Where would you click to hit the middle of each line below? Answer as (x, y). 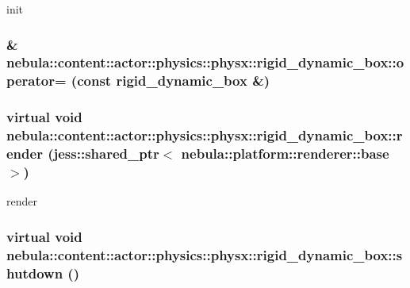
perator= (36, 81)
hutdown (35, 273)
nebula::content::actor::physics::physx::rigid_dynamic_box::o (205, 62)
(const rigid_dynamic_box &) (171, 81)
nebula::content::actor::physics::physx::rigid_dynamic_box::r (205, 135)
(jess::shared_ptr (103, 154)
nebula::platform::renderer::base (285, 154)
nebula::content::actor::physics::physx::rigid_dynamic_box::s (205, 254)
